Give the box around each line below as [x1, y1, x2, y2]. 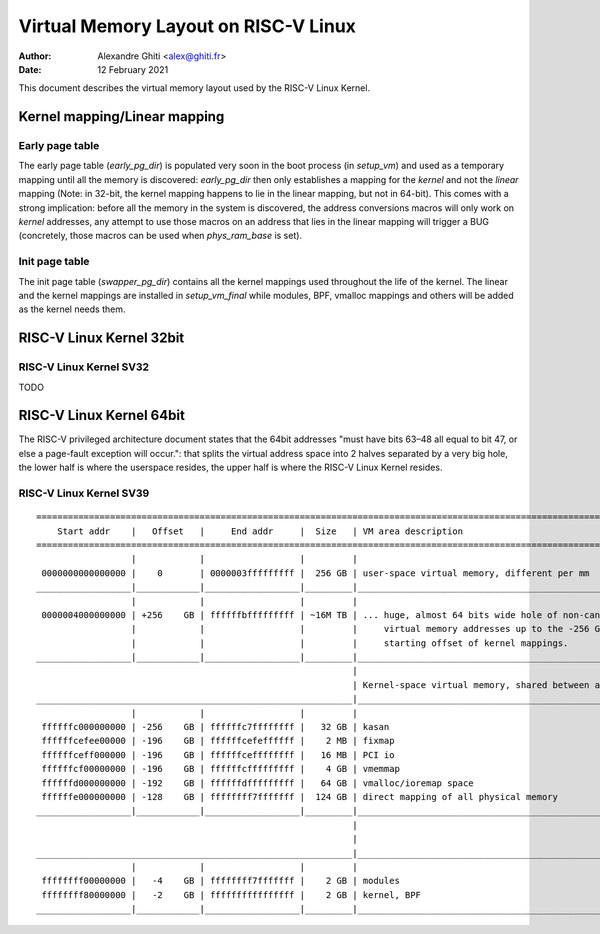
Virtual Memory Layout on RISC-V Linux [18, 15, 357, 37]
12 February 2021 [97, 63, 169, 75]
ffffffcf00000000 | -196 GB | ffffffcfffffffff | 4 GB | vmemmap [41, 763, 400, 775]
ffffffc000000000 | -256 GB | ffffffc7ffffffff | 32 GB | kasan [41, 721, 390, 733]
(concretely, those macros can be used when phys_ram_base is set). [18, 230, 303, 242]
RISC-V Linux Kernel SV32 [18, 360, 150, 374]
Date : [18, 63, 42, 75]
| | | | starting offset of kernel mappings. [130, 637, 569, 649]
